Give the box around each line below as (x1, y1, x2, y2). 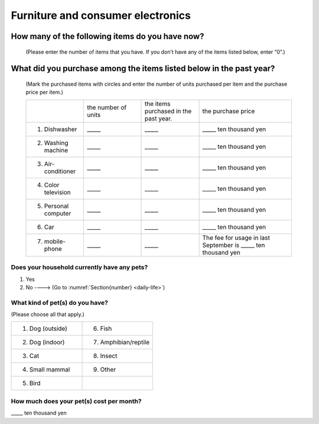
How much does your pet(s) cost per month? (11, 397, 142, 405)
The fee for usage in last (202, 233, 270, 242)
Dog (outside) (29, 325, 68, 333)
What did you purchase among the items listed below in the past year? (11, 64, 275, 74)
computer (44, 209, 71, 217)
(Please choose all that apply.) (11, 311, 85, 318)
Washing (44, 139, 69, 147)
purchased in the (145, 107, 192, 115)
